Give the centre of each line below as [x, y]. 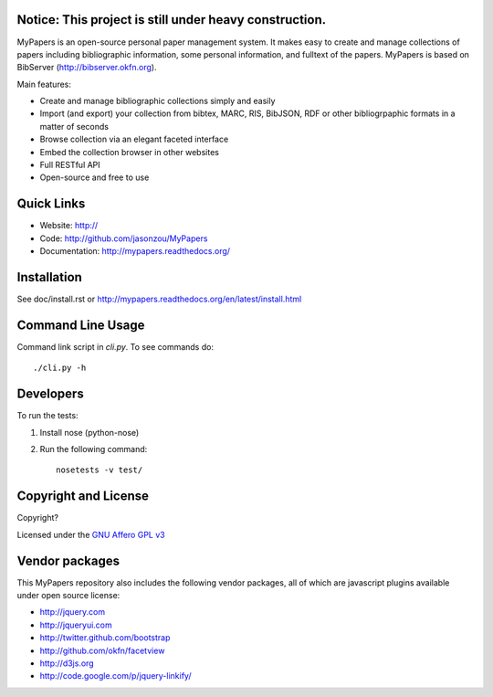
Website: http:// [69, 226]
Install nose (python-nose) [89, 432]
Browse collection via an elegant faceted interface [134, 139]
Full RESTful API [70, 165]
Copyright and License [83, 496]
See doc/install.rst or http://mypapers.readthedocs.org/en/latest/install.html [159, 299]
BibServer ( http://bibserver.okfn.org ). [87, 68]
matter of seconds [74, 126]
